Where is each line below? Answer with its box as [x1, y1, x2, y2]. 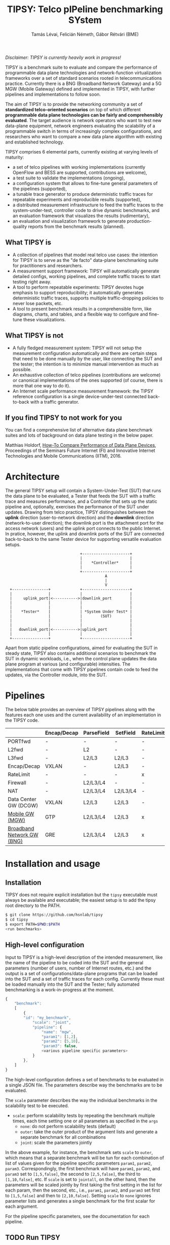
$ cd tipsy [5, 917, 28, 922]
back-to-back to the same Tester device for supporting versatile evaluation [5, 536, 162, 542]
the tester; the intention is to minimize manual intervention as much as [12, 361, 159, 367]
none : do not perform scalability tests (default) [20, 1123, 116, 1129]
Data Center [8, 796, 37, 803]
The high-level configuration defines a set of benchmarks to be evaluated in [5, 1076, 164, 1082]
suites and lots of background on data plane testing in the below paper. [5, 432, 154, 438]
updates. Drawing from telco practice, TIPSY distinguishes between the [5, 509, 154, 515]
